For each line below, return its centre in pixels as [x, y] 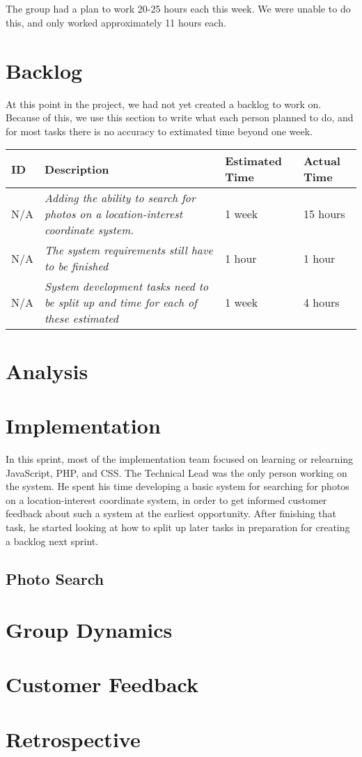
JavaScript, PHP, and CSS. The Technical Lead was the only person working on [176, 472]
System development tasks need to [127, 286]
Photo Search [55, 578]
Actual [322, 161]
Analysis [47, 370]
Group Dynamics [89, 630]
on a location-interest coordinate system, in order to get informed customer [166, 499]
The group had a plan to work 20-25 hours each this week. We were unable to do [178, 9]
